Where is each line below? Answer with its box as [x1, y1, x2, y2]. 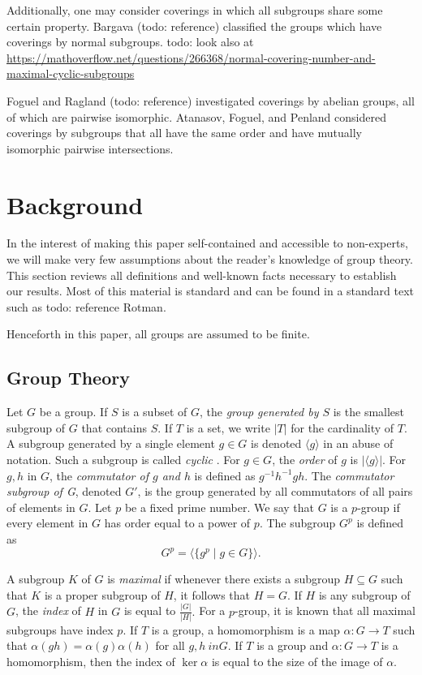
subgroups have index [6, 621, 114, 638]
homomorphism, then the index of [6, 653, 175, 670]
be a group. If [39, 403, 108, 420]
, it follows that [173, 586, 251, 603]
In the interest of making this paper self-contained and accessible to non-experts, [6, 234, 408, 252]
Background [6, 187, 144, 221]
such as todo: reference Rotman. [6, 298, 166, 315]
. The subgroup [259, 514, 336, 531]
